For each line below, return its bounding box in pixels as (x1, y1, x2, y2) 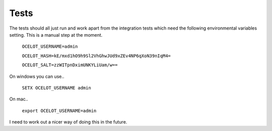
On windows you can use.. (9, 73, 64, 79)
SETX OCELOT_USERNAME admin (22, 85, 92, 90)
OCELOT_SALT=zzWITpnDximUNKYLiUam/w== (22, 62, 118, 68)
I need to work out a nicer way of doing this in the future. (9, 119, 127, 125)
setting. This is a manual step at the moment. (9, 32, 103, 38)
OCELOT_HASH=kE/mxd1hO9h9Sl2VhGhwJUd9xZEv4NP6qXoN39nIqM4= (22, 53, 171, 59)
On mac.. (9, 96, 29, 102)
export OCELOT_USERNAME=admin (22, 108, 97, 113)
